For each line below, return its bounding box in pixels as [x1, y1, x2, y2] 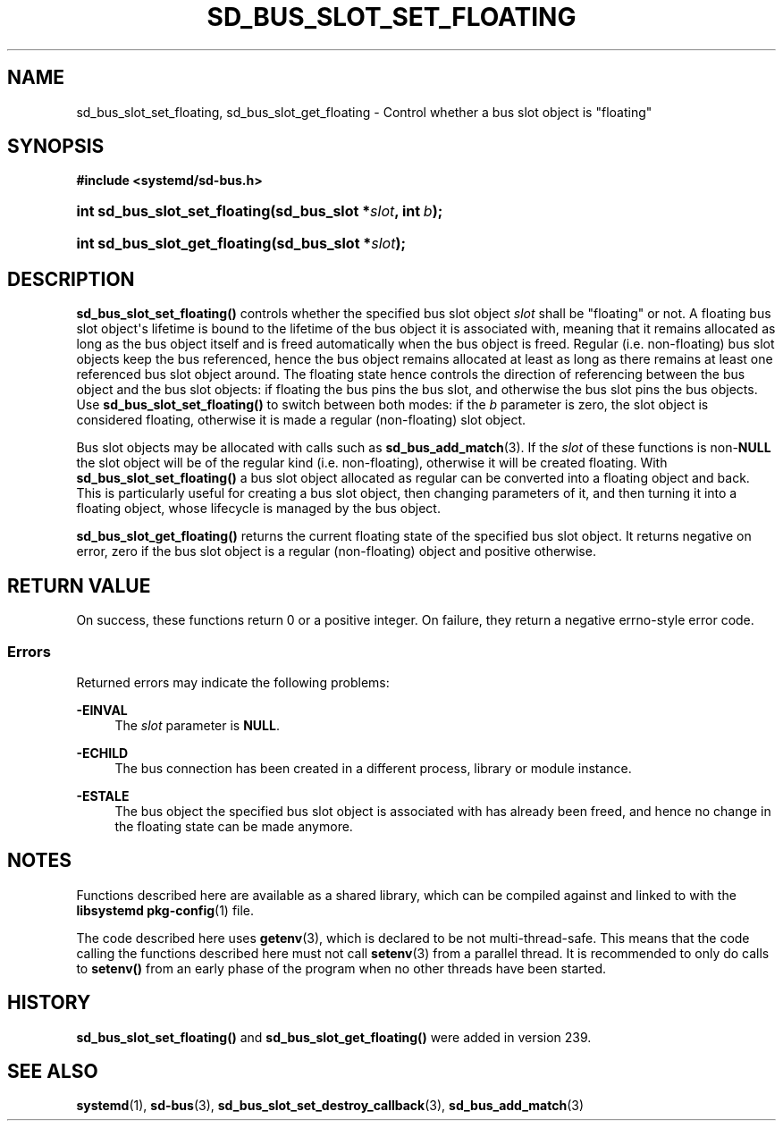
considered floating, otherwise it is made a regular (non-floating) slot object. [76, 412, 526, 428]
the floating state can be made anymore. [114, 818, 353, 834]
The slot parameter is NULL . [114, 717, 280, 733]
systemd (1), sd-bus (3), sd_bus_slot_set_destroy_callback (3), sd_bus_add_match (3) [76, 1098, 585, 1114]
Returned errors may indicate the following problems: [76, 674, 390, 690]
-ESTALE [76, 787, 130, 804]
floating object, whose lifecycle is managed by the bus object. [76, 501, 441, 517]
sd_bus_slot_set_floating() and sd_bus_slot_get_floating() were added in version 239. [76, 1029, 592, 1045]
